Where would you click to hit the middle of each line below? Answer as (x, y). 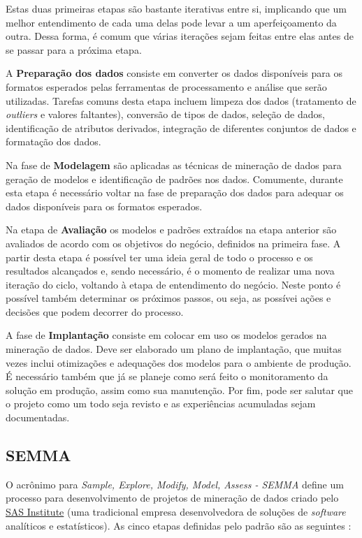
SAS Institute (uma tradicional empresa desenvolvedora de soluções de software (176, 512)
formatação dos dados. (53, 141)
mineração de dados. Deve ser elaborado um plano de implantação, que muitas (174, 349)
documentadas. (38, 417)
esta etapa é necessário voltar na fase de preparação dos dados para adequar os (175, 192)
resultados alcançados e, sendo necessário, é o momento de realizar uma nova (170, 271)
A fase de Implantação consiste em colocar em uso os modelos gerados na (166, 335)
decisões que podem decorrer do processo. (95, 311)
